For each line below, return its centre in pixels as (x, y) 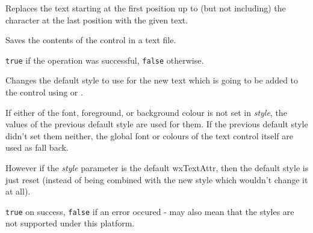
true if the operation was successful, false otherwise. (105, 60)
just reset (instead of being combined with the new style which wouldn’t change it (157, 179)
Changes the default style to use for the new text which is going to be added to (152, 80)
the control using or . (44, 92)
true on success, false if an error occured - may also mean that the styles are (150, 211)
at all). (18, 191)
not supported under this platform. (70, 223)
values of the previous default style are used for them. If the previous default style (157, 124)
